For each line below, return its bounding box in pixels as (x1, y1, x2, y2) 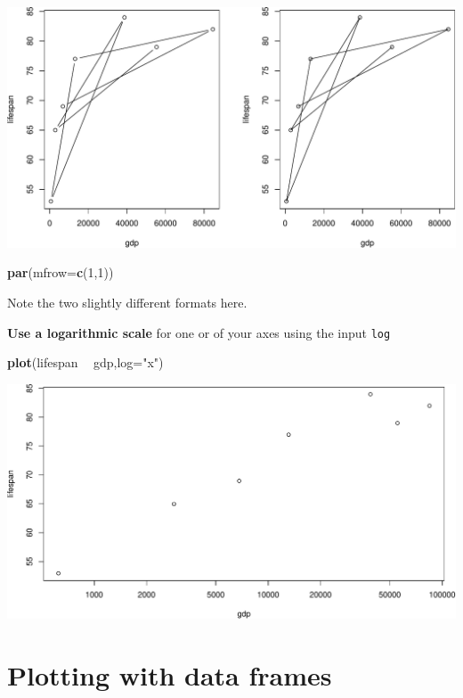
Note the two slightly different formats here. (7, 292, 248, 311)
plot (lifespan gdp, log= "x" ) (7, 353, 164, 372)
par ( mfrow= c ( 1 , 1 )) (7, 263, 114, 282)
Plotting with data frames (7, 656, 332, 693)
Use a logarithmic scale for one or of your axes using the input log (7, 323, 391, 341)
